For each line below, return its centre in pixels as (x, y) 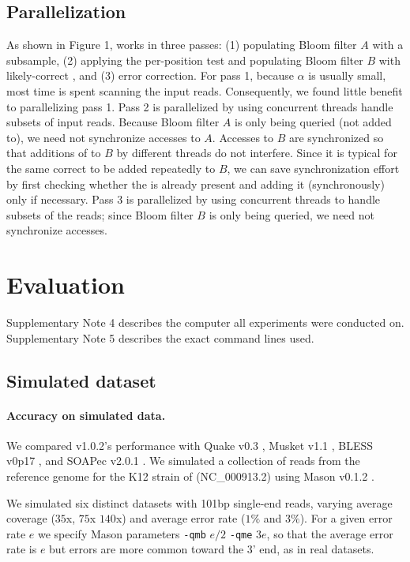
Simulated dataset (81, 380)
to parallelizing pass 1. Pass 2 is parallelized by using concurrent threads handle (200, 106)
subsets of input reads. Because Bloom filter (113, 122)
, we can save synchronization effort (313, 168)
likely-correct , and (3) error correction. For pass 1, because (150, 75)
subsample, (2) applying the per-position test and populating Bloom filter (185, 60)
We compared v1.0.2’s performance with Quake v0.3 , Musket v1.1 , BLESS (190, 445)
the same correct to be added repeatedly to (111, 168)
